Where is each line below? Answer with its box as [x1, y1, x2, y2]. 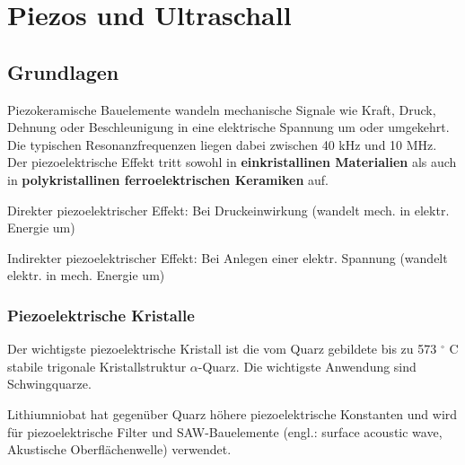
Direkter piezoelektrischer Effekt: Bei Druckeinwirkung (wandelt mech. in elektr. [7, 200, 450, 219]
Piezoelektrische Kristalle [7, 303, 195, 326]
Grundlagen [7, 57, 119, 85]
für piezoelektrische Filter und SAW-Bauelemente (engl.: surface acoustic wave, [7, 422, 443, 441]
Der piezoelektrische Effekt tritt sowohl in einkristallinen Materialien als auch [7, 153, 457, 171]
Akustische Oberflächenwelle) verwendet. [7, 440, 232, 459]
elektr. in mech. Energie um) [7, 266, 165, 285]
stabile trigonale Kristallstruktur [7, 356, 187, 375]
